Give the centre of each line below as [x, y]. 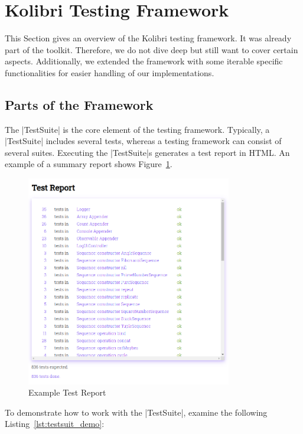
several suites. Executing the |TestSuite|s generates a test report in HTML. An [147, 152]
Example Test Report [67, 392]
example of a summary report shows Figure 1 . [89, 164]
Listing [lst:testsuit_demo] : [55, 424]
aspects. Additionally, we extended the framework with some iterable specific [144, 61]
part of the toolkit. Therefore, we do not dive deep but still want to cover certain [151, 49]
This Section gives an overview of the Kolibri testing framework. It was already [148, 38]
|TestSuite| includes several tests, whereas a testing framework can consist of [143, 141]
